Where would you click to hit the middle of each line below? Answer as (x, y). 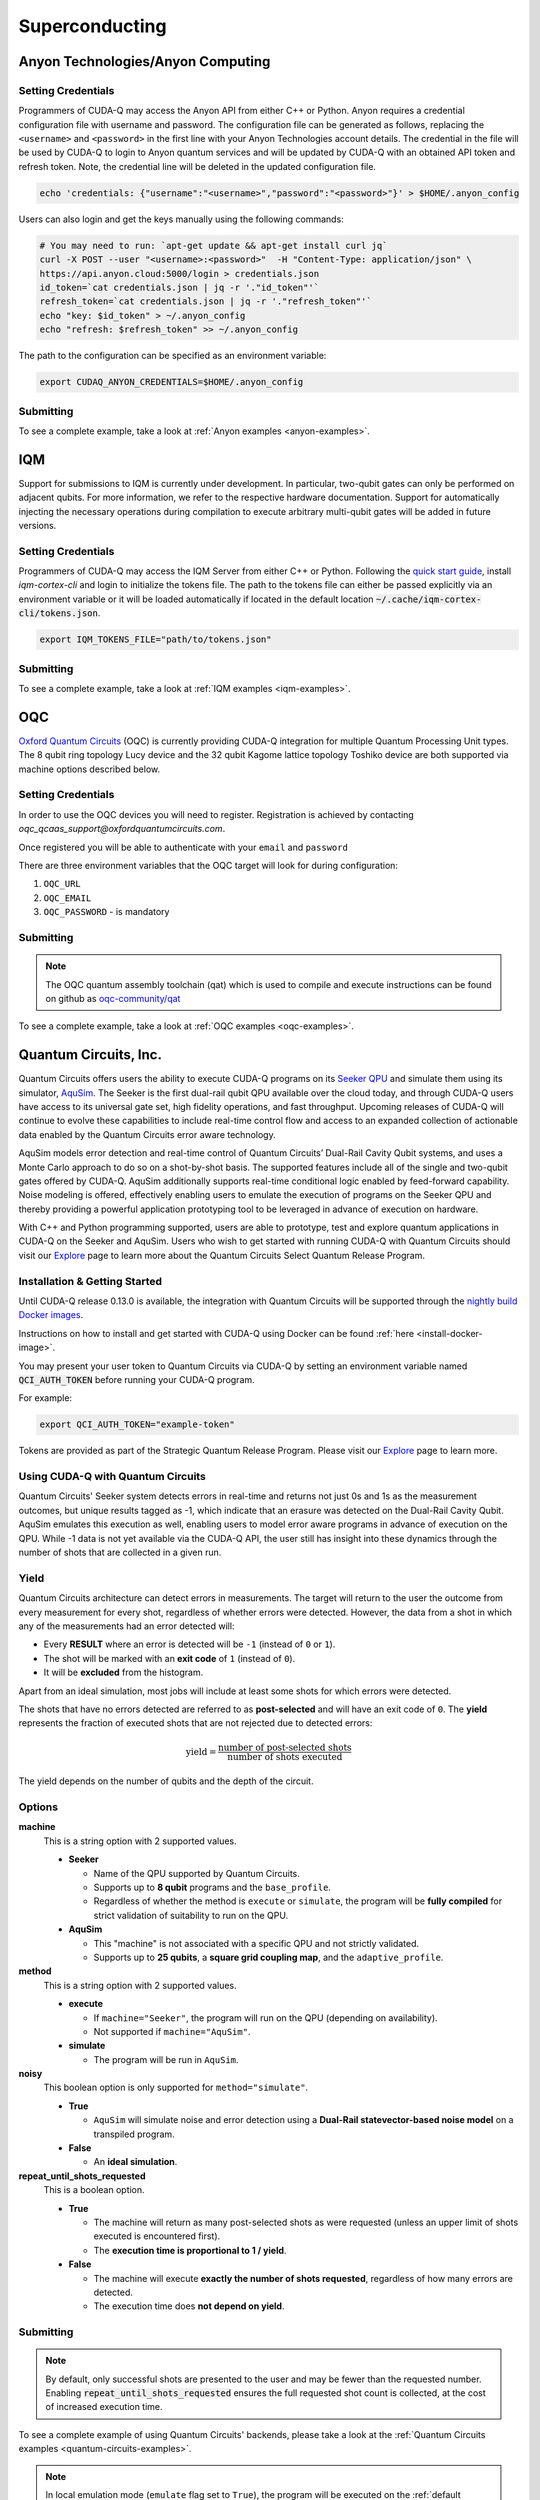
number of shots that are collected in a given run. (120, 1552)
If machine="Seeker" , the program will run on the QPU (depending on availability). (266, 2017)
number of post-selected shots (284, 1748)
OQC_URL (62, 884)
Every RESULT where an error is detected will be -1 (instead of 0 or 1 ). (189, 1644)
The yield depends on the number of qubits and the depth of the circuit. (166, 1781)
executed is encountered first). (157, 2236)
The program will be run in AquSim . (166, 2059)
